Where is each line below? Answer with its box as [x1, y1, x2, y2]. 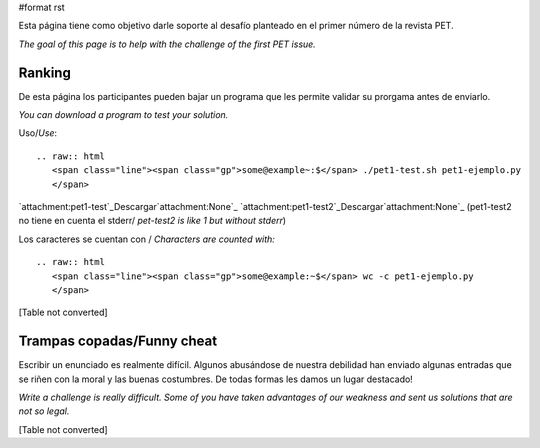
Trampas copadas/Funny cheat [18, 333, 218, 350]
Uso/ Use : [18, 127, 58, 139]
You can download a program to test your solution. [18, 109, 229, 121]
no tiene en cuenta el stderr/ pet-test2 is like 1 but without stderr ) [18, 215, 287, 227]
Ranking [18, 64, 72, 81]
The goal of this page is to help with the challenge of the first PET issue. [18, 38, 317, 50]
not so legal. [18, 405, 70, 417]
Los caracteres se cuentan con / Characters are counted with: [18, 233, 275, 245]
